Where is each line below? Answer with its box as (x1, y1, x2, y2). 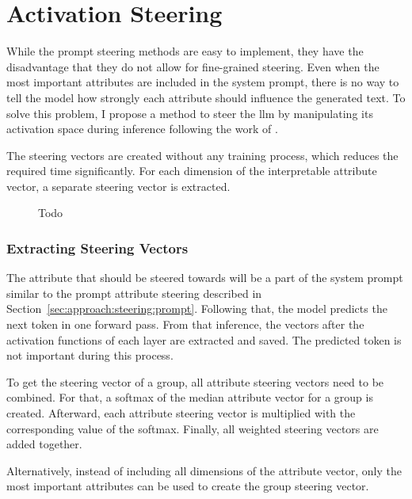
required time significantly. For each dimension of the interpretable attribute (6, 162, 377, 179)
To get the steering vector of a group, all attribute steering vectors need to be (6, 373, 384, 390)
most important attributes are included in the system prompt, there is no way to (6, 74, 399, 90)
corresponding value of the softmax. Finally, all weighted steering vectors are (6, 420, 379, 436)
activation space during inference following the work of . (6, 120, 278, 137)
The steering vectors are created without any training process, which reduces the (6, 147, 399, 163)
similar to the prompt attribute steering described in (6, 284, 262, 301)
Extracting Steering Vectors (6, 238, 189, 257)
